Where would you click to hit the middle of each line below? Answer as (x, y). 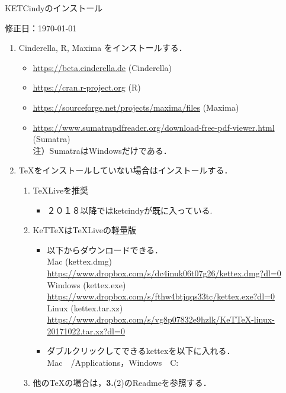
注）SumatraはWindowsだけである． (102, 150)
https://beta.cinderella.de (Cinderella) (102, 67)
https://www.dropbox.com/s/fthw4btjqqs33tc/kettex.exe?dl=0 (161, 296)
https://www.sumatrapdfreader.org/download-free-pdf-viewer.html (154, 127)
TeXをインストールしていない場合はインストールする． (126, 170)
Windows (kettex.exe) (86, 284)
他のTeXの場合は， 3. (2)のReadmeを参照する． (122, 382)
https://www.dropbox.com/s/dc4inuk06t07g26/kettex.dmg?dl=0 (164, 273)
